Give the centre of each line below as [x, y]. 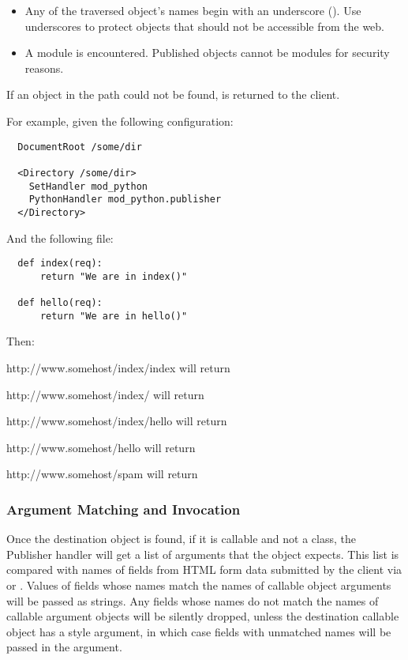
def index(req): [60, 264]
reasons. [44, 68]
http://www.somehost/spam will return [102, 474]
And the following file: [60, 238]
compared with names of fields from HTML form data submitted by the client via [204, 569]
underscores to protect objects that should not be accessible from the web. [204, 26]
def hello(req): [60, 303]
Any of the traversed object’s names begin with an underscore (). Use [193, 10]
